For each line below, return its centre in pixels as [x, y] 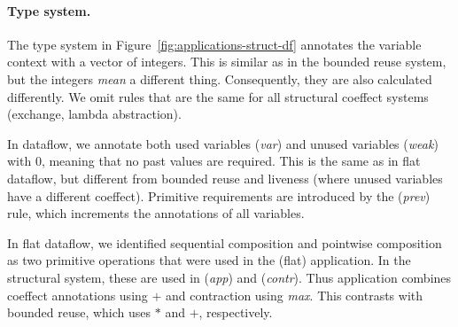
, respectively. [236, 312]
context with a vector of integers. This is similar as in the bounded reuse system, [227, 62]
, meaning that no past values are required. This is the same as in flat [231, 161]
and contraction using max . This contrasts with [295, 295]
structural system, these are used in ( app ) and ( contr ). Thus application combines [229, 277]
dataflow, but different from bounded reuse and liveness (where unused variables [225, 178]
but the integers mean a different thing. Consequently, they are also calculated [220, 78]
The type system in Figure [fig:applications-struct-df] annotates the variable [214, 44]
